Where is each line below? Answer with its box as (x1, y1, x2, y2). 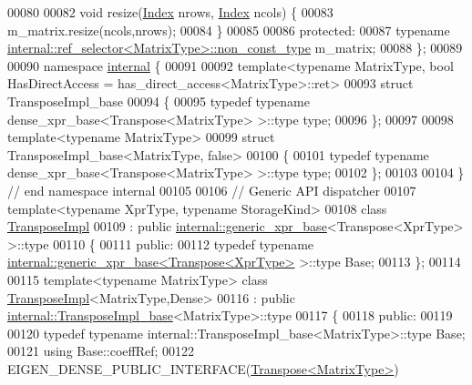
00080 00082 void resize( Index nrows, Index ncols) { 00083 (7, 3, 333, 21)
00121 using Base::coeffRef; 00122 (7, 341, 195, 360)
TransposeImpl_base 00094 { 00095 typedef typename (7, 91, 310, 110)
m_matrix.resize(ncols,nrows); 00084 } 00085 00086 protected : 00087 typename (7, 20, 450, 39)
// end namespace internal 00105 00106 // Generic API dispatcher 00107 (7, 180, 416, 199)
